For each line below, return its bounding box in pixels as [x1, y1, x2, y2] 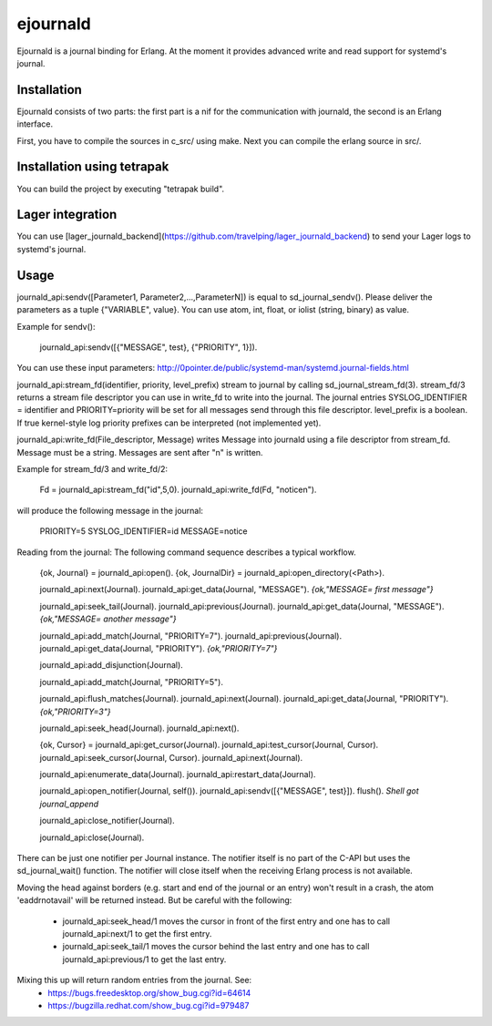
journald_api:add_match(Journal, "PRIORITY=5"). [39, 676, 223, 687]
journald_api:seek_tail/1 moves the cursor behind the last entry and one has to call [62, 941, 370, 952]
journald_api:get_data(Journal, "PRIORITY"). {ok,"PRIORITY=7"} [39, 642, 278, 653]
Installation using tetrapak [16, 159, 169, 175]
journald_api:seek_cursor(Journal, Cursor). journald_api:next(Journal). [39, 752, 303, 763]
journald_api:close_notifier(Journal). [39, 816, 175, 826]
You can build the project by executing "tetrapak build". [16, 183, 225, 194]
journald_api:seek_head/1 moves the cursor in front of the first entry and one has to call [62, 916, 391, 927]
